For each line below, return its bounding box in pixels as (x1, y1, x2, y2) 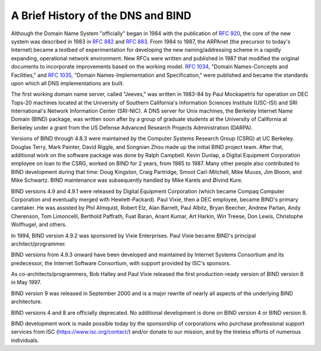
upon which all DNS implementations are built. (11, 79, 124, 86)
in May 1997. (11, 279, 42, 286)
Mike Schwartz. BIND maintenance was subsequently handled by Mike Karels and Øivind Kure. (11, 176, 243, 184)
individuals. (11, 337, 39, 344)
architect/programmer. (11, 240, 67, 247)
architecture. (11, 298, 43, 305)
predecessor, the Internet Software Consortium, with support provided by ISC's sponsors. (11, 259, 231, 266)
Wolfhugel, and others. (11, 221, 67, 228)
